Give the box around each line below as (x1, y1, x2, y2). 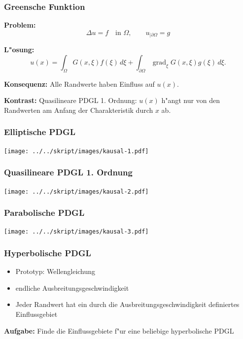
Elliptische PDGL (4, 126, 76, 138)
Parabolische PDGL (4, 206, 85, 219)
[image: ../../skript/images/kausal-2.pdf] (4, 188, 149, 195)
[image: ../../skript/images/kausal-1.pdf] (4, 147, 149, 155)
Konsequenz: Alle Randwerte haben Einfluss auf (4, 78, 155, 89)
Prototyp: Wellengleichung (15, 266, 96, 276)
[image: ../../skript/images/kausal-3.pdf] (4, 228, 149, 236)
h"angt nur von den (161, 95, 220, 105)
